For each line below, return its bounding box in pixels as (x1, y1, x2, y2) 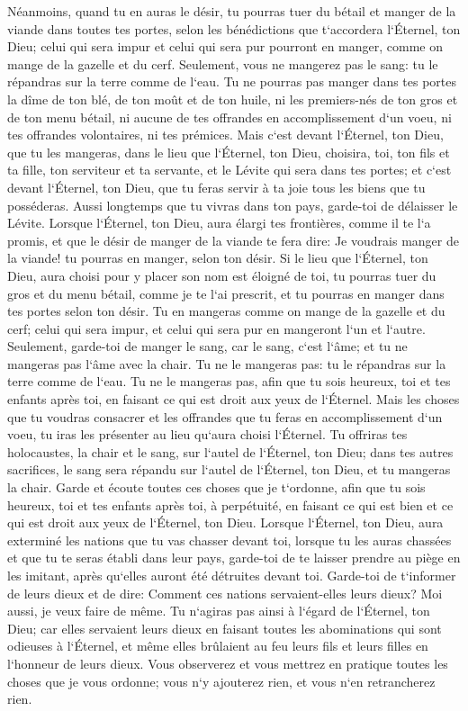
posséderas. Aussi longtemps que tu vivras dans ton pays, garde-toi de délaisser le (7, 195, 458, 214)
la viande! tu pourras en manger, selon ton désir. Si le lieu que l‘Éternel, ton (7, 248, 428, 267)
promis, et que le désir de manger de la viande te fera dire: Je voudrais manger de (7, 230, 459, 249)
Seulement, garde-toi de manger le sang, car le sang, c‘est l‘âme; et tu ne (7, 337, 408, 355)
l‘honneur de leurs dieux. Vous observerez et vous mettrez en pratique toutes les (7, 653, 448, 672)
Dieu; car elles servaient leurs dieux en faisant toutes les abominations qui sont (7, 618, 442, 637)
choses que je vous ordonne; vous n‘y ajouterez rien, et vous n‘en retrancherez (7, 671, 436, 690)
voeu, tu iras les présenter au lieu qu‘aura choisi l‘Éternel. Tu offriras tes (7, 425, 408, 444)
